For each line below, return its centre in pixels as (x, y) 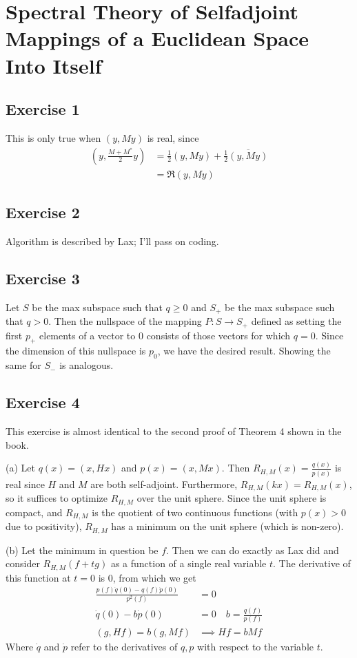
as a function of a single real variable (188, 563)
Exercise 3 (43, 278)
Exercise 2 (43, 212)
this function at (38, 577)
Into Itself (54, 65)
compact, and (34, 512)
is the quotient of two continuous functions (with (195, 512)
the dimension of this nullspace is (76, 351)
